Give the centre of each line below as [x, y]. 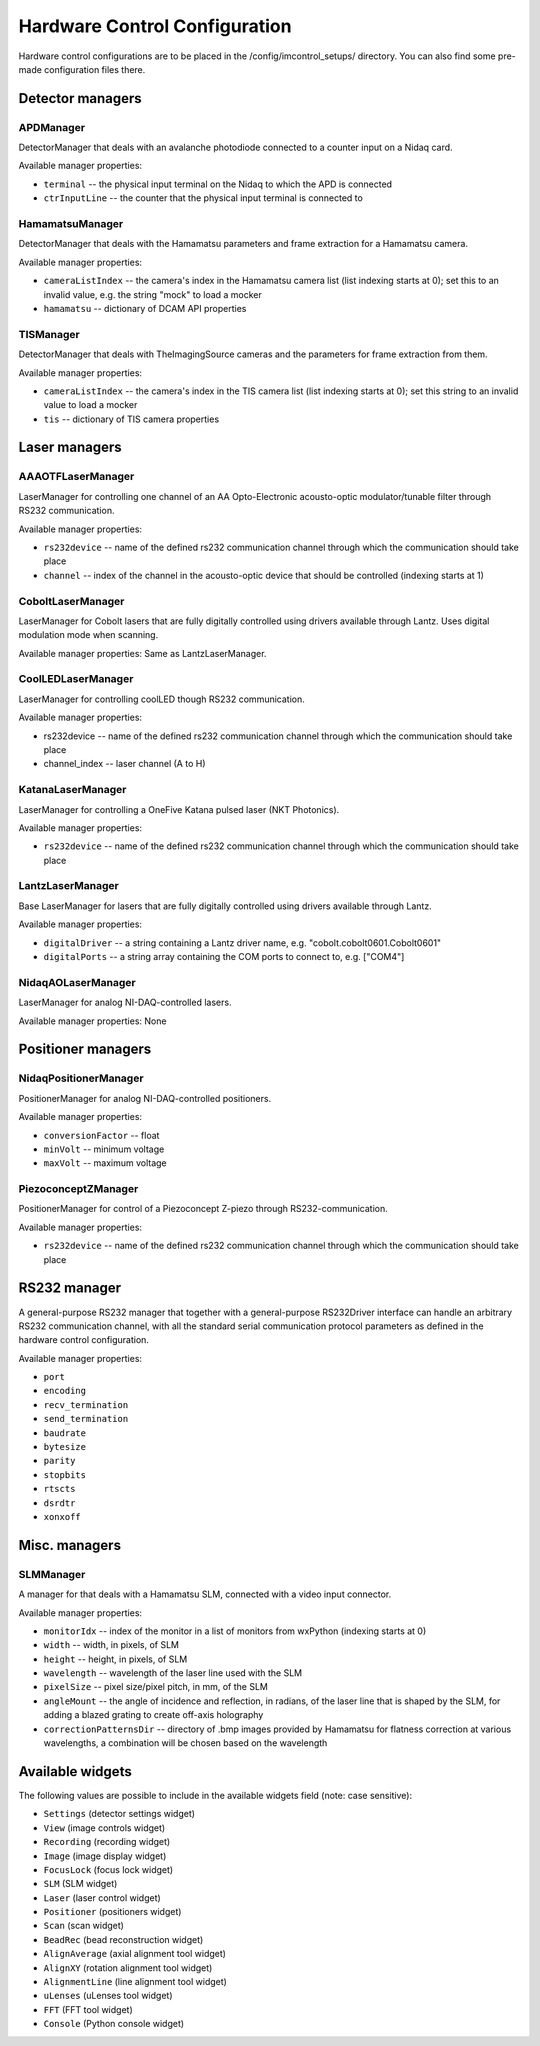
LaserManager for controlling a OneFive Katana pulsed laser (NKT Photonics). [179, 809]
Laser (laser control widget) [102, 1897]
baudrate [65, 1433]
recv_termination [86, 1404]
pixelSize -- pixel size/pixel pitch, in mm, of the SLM [156, 1687]
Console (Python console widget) [114, 2024]
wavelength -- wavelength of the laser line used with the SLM [173, 1673]
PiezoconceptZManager [78, 1189]
